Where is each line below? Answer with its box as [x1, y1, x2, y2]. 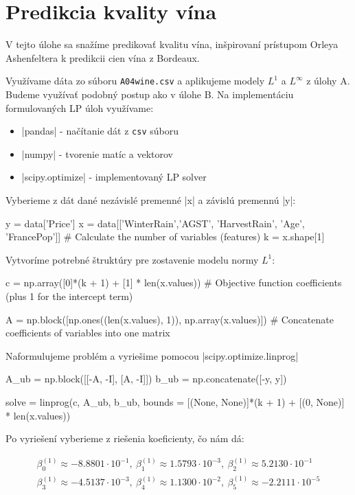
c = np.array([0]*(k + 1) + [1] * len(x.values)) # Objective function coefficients [5, 275, 342, 290]
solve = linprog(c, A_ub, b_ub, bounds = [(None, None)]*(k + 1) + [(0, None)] [5, 394, 345, 408]
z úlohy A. [306, 73, 350, 88]
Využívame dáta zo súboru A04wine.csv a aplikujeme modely [5, 73, 265, 88]
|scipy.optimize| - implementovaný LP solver [21, 170, 207, 184]
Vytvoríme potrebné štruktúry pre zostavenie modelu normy [5, 252, 259, 266]
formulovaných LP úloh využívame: [5, 100, 154, 115]
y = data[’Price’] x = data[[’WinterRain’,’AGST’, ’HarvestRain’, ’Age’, [5, 216, 305, 230]
